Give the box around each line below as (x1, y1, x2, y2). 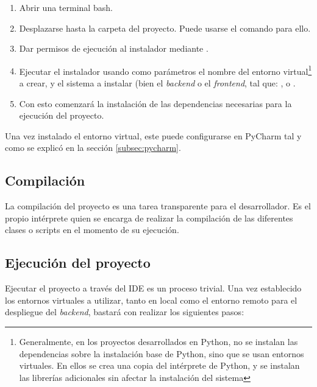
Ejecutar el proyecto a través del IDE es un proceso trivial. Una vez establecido (5, 282, 302, 295)
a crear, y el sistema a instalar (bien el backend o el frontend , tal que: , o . (19, 77, 296, 89)
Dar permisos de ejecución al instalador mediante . (19, 42, 208, 55)
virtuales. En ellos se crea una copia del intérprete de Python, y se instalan (19, 359, 300, 372)
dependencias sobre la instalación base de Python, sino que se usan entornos (19, 347, 304, 360)
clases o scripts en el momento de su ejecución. (5, 223, 179, 236)
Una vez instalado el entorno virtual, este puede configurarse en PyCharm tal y (5, 129, 302, 142)
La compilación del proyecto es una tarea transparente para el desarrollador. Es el (5, 200, 311, 212)
